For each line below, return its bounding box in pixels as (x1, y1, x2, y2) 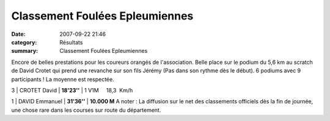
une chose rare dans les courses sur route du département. (11, 106, 161, 114)
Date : (11, 30, 26, 38)
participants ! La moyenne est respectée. (11, 75, 114, 83)
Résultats (59, 38, 83, 46)
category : (11, 38, 37, 46)
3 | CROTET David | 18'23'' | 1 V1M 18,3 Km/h (11, 86, 133, 94)
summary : (11, 47, 38, 55)
